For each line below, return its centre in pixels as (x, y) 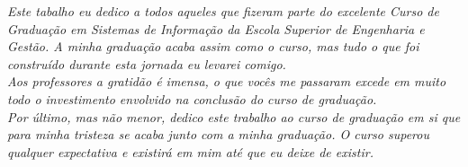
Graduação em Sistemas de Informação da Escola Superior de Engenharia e (216, 28)
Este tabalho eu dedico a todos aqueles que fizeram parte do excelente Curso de (223, 11)
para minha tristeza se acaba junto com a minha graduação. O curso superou (218, 134)
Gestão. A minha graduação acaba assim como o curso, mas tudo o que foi (213, 46)
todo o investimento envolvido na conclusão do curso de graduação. (192, 98)
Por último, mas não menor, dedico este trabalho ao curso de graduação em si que (234, 116)
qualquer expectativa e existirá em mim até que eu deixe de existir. (190, 151)
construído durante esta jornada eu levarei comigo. (147, 63)
